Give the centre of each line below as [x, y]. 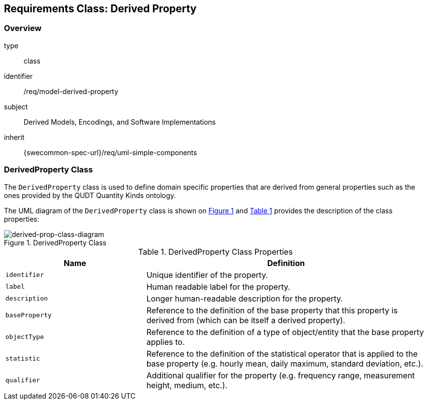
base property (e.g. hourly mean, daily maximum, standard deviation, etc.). [285, 363]
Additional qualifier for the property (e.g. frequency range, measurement [281, 375]
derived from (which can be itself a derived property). [246, 320]
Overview [23, 28]
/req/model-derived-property [71, 91]
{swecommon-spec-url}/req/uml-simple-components [110, 152]
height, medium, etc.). [187, 385]
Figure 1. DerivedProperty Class [55, 242]
